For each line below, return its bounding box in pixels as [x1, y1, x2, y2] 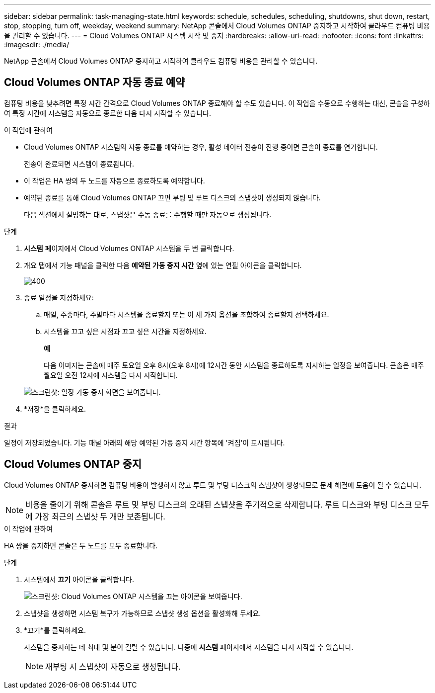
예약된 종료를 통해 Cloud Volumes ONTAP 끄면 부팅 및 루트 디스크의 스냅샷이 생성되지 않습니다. [24, 193, 321, 202]
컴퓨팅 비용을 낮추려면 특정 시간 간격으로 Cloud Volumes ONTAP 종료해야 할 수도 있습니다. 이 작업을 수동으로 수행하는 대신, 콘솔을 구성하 [4, 98, 430, 107]
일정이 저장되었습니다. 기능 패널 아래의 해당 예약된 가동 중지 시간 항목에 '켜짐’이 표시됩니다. [4, 438, 285, 447]
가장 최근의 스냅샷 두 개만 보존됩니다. [35, 511, 165, 521]
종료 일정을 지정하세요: [24, 293, 94, 302]
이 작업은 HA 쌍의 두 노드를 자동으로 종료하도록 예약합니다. [24, 176, 205, 185]
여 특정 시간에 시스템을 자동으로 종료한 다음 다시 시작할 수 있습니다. [4, 108, 211, 117]
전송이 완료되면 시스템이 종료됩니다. [24, 159, 134, 168]
